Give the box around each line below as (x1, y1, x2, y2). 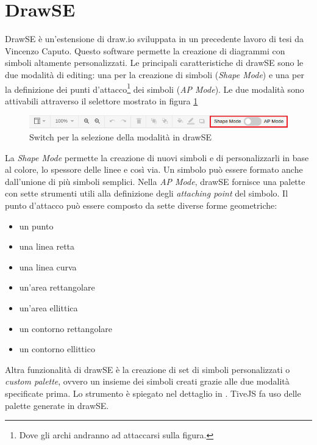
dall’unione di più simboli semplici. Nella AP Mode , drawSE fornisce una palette (5, 175, 305, 187)
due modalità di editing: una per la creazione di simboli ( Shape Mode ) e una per (5, 68, 304, 81)
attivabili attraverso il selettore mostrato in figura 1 (5, 94, 198, 107)
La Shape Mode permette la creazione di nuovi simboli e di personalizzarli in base (5, 151, 309, 164)
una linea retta (19, 240, 75, 253)
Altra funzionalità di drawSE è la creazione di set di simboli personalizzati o (5, 363, 290, 375)
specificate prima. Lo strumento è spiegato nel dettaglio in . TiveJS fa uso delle (5, 386, 301, 399)
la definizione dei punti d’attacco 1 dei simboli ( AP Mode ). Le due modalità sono (5, 81, 304, 95)
